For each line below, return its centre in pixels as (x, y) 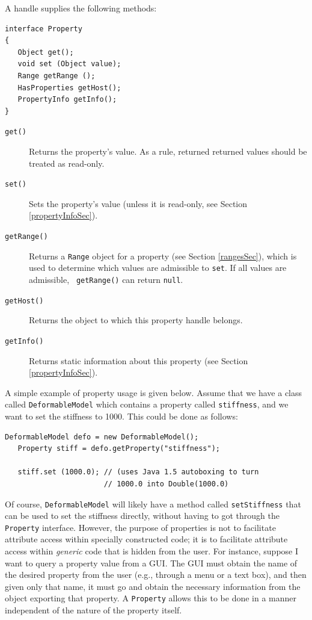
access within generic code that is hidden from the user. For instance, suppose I (152, 551)
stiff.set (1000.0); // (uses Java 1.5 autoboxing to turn (138, 472)
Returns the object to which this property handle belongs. (136, 320)
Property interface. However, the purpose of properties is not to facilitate (140, 527)
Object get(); (46, 52)
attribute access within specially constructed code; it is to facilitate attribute (146, 539)
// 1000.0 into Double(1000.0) (166, 484)
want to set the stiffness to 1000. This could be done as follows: (121, 416)
